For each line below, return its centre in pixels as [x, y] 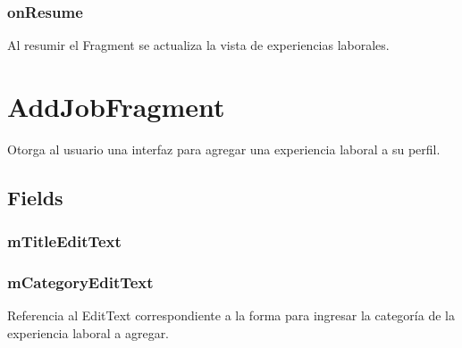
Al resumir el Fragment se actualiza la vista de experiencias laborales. [198, 45]
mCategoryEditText [80, 282]
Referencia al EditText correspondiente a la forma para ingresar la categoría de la [231, 315]
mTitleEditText [64, 241]
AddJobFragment [116, 106]
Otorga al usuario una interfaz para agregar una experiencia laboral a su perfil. [224, 149]
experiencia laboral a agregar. [88, 332]
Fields [35, 197]
